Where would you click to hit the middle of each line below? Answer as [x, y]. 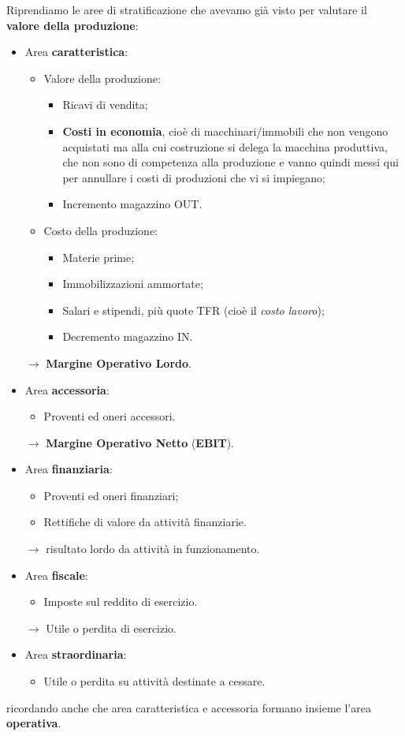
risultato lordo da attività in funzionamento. [153, 549]
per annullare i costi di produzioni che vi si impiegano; [194, 177]
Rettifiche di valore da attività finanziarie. [145, 522]
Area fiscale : [56, 575]
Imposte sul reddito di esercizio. [121, 602]
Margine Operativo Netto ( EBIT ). [140, 442]
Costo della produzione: [101, 230]
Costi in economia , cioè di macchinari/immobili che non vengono [225, 131]
